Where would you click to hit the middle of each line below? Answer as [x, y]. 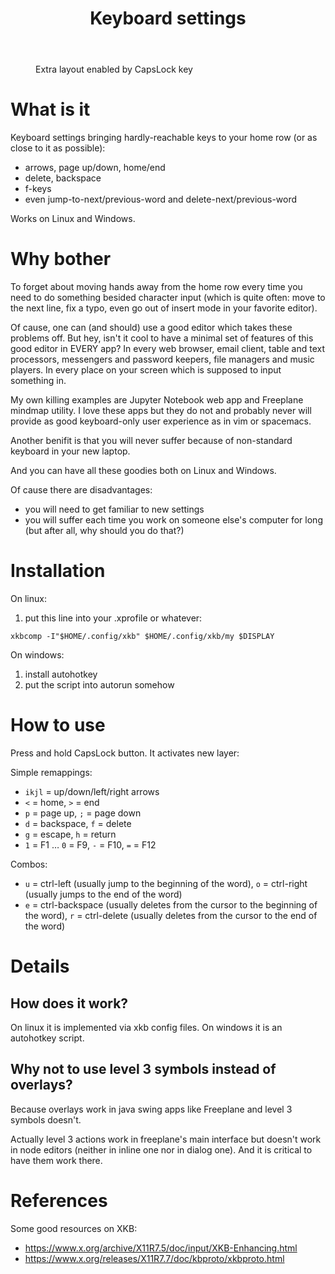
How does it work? [69, 1003]
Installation [58, 571]
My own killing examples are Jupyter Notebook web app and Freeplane [157, 400]
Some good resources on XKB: [74, 1228]
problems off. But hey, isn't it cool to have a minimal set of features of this [162, 338]
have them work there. [56, 1160]
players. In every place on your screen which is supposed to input [146, 370]
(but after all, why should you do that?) [104, 531]
